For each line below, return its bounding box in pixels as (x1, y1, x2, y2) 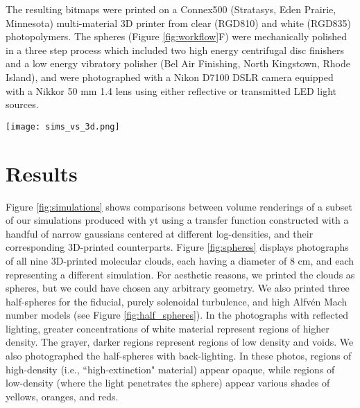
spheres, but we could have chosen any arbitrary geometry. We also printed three (6, 281, 350, 295)
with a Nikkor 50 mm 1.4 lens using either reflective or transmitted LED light (6, 83, 336, 98)
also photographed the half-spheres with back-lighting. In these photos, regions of (6, 348, 352, 363)
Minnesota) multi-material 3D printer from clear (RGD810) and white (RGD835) (6, 15, 352, 30)
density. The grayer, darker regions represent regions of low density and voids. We (6, 335, 354, 349)
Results (6, 159, 78, 187)
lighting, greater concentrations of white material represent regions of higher (6, 321, 329, 335)
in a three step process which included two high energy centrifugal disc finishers (6, 42, 344, 57)
